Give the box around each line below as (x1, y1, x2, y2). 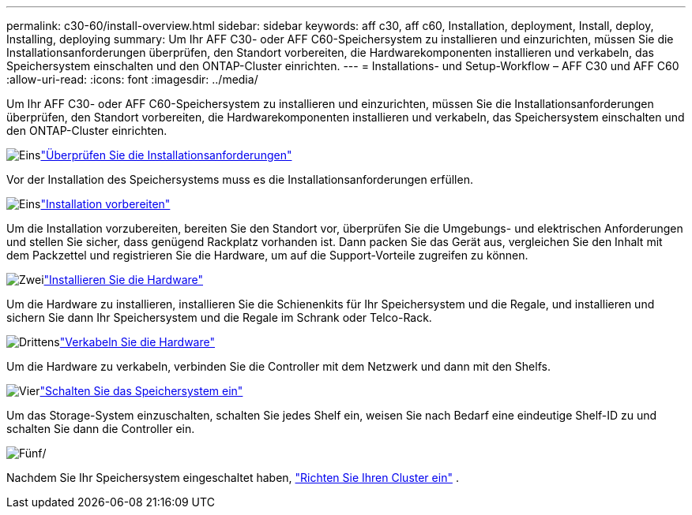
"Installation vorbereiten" (40, 197, 171, 211)
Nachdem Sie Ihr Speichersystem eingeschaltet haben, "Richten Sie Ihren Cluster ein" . (6, 471, 459, 484)
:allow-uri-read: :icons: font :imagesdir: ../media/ (6, 73, 258, 86)
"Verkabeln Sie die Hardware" (59, 335, 215, 349)
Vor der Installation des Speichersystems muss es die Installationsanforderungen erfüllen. (6, 173, 473, 186)
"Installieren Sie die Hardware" (43, 273, 204, 286)
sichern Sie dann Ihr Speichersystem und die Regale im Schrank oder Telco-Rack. (6, 311, 432, 324)
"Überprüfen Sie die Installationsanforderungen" (40, 148, 292, 162)
